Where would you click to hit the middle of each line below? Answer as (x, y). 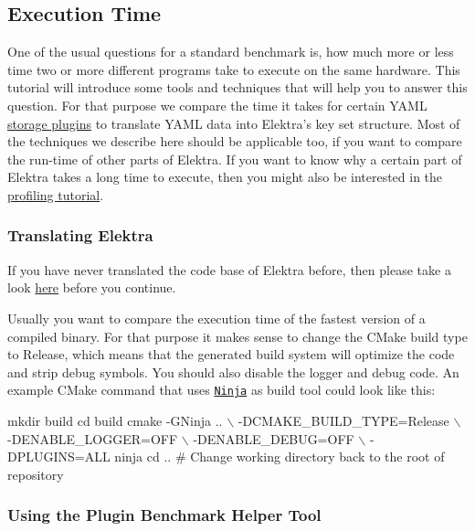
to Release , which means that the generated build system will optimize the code (231, 354)
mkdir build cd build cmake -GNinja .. (115, 420)
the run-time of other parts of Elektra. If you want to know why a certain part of (235, 159)
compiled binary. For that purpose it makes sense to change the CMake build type (237, 336)
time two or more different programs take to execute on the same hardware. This (234, 69)
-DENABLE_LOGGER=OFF (93, 438)
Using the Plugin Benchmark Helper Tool (164, 515)
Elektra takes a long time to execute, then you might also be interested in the (225, 177)
